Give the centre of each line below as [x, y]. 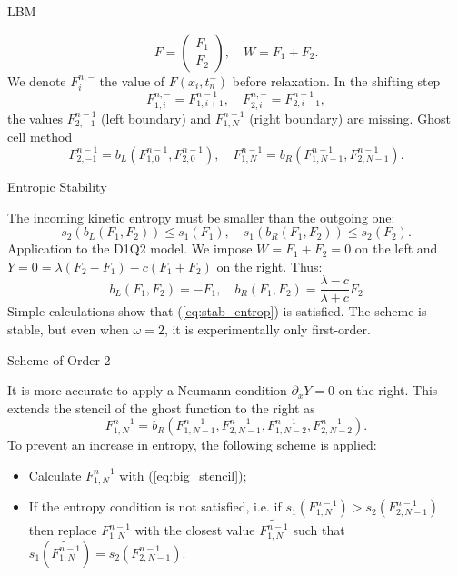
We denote [37, 80]
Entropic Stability [57, 186]
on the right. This [388, 390]
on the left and [396, 248]
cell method [40, 137]
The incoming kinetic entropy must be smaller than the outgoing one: [201, 217]
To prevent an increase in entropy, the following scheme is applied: [192, 445]
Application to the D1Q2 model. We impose [130, 248]
